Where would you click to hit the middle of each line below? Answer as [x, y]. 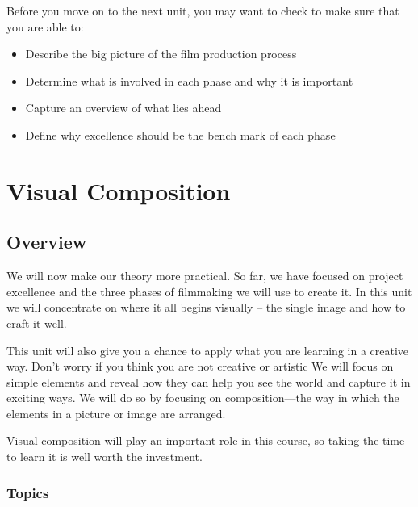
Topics [28, 492]
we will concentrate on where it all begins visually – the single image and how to [206, 307]
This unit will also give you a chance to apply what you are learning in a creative [208, 350]
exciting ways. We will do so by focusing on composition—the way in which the [203, 398]
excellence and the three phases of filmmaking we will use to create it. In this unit [209, 291]
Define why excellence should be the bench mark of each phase [180, 134]
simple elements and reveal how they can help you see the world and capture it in [209, 381]
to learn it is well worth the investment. [104, 457]
